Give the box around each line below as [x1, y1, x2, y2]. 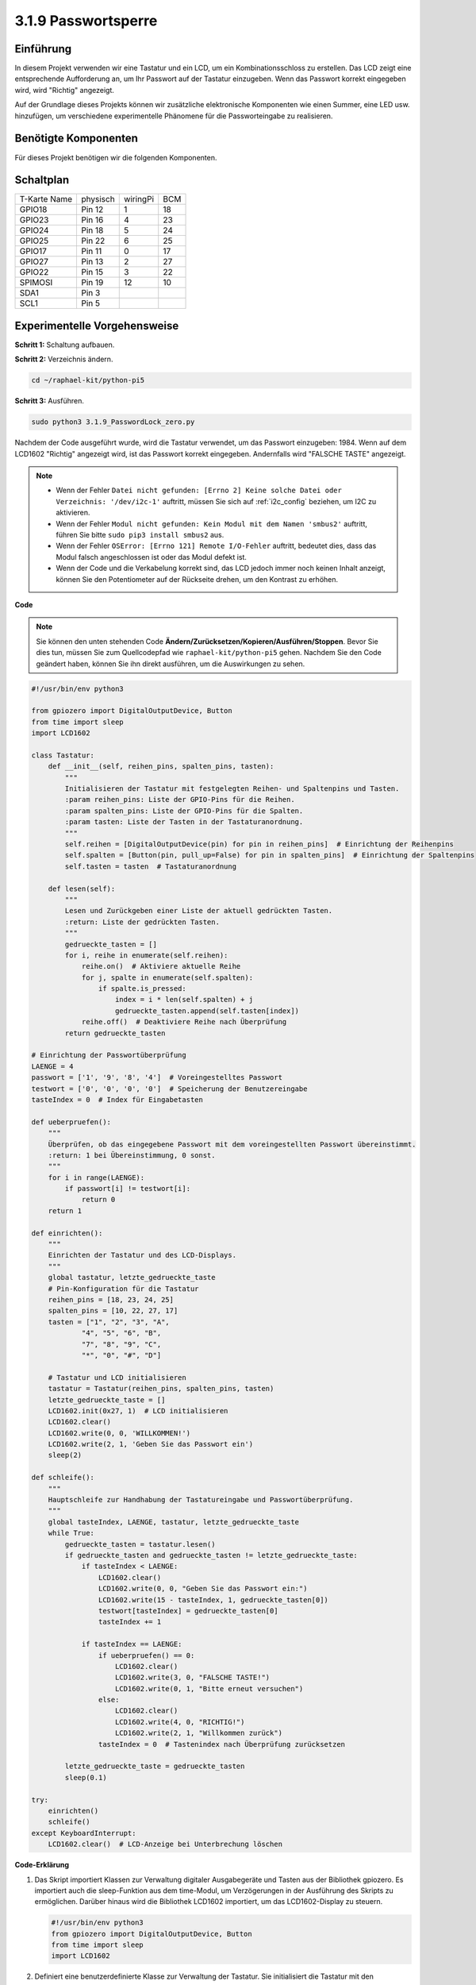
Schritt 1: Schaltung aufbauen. [14, 340, 115, 349]
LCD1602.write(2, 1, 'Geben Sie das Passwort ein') [48, 1440, 254, 1449]
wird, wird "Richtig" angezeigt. [14, 85, 114, 94]
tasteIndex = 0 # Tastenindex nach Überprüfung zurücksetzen [98, 1740, 345, 1748]
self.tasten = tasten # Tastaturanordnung [64, 861, 237, 871]
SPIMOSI [19, 277, 53, 288]
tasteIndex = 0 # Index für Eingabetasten [31, 1095, 204, 1104]
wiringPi [123, 194, 155, 205]
